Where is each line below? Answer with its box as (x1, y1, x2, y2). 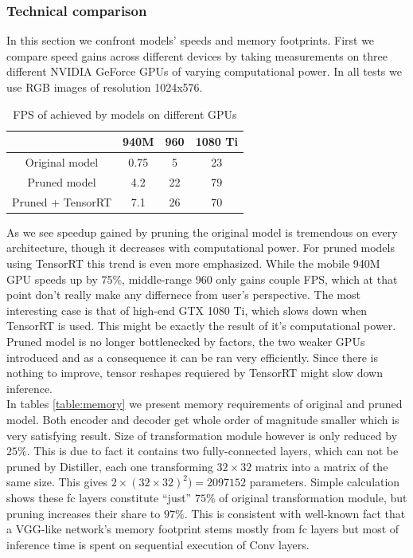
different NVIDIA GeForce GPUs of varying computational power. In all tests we (6, 63, 402, 80)
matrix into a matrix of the (255, 458, 388, 474)
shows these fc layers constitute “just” (6, 489, 192, 505)
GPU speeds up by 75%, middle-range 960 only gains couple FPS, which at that (6, 270, 398, 287)
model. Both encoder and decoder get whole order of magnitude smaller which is (6, 411, 399, 427)
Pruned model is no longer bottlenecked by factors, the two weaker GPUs (6, 332, 365, 349)
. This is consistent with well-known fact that (184, 505, 406, 521)
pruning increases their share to (6, 505, 161, 521)
